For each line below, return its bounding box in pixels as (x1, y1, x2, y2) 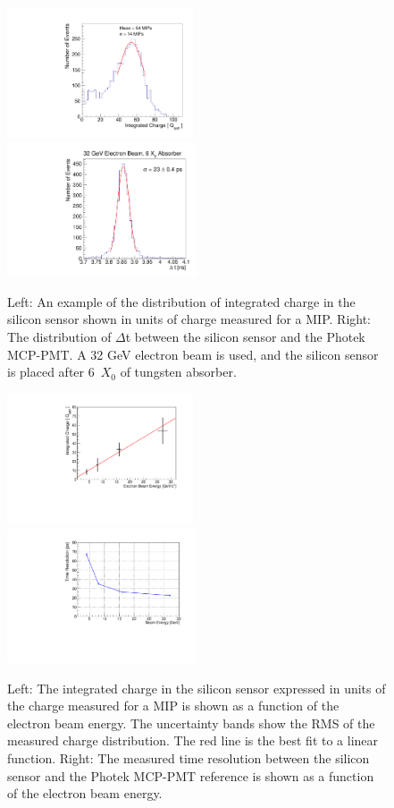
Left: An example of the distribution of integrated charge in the (7, 292, 356, 310)
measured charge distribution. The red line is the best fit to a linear (7, 731, 379, 750)
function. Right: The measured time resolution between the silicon (7, 749, 370, 767)
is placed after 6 (7, 362, 95, 381)
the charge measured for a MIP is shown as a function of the (7, 696, 340, 715)
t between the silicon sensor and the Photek (125, 327, 365, 346)
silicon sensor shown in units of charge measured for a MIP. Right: (7, 310, 372, 328)
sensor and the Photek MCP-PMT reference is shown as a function (7, 766, 374, 785)
